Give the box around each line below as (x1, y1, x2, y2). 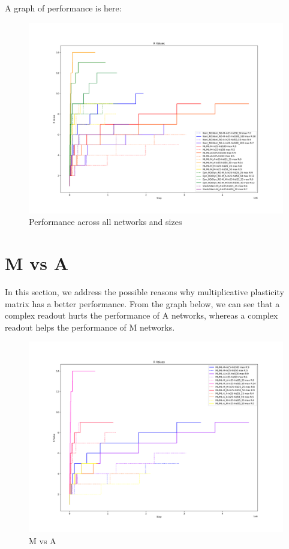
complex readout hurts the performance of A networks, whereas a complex (5, 309, 278, 322)
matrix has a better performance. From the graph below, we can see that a (5, 297, 280, 310)
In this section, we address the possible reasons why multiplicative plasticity (5, 285, 284, 298)
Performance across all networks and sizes (29, 215, 182, 228)
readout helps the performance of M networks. (5, 320, 175, 333)
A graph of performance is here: (5, 2, 122, 14)
